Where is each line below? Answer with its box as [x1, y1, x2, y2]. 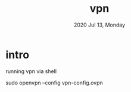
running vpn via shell [5, 67, 57, 75]
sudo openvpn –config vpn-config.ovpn [5, 79, 104, 86]
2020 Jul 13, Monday [73, 21, 126, 28]
